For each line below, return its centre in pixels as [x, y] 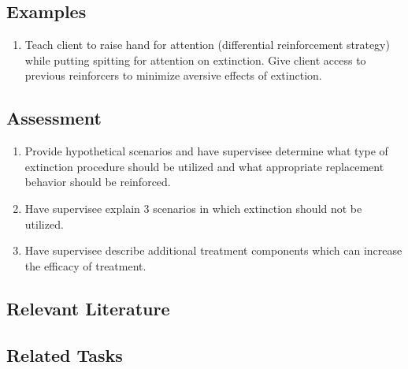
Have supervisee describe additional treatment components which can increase [213, 250]
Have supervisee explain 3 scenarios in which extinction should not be [193, 208]
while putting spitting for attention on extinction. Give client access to [195, 60]
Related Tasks [65, 354]
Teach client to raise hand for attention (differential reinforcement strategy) [207, 45]
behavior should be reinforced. [98, 182]
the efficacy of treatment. [85, 265]
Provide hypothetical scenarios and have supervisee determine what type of [206, 151]
